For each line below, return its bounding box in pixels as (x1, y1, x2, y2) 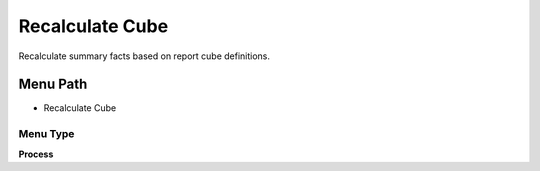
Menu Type (18, 127, 75, 141)
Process (18, 148, 54, 160)
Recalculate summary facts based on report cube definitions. (18, 50, 270, 62)
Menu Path (18, 76, 88, 93)
